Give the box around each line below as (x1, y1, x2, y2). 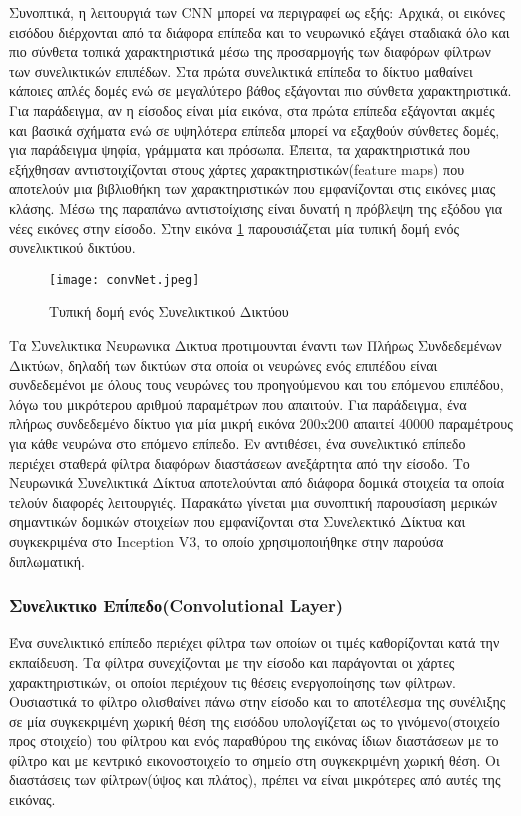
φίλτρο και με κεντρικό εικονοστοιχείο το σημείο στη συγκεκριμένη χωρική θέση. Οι (9, 749, 500, 770)
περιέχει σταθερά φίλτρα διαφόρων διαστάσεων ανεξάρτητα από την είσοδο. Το (9, 452, 470, 473)
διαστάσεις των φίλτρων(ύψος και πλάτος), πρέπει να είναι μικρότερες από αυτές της (9, 769, 501, 790)
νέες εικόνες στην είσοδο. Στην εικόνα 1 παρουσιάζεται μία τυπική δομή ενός (9, 217, 459, 238)
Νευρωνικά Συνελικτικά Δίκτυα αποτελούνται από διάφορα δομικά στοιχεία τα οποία (9, 472, 505, 493)
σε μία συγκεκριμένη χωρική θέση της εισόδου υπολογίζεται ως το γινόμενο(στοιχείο (9, 710, 500, 731)
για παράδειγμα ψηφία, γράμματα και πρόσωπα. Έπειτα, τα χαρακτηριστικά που (9, 139, 470, 160)
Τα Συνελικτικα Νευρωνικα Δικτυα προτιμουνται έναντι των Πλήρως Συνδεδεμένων (9, 334, 502, 355)
